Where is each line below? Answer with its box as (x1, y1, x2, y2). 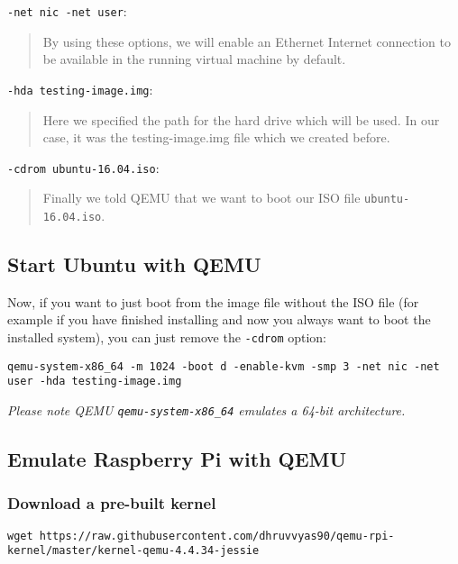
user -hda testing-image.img (7, 375, 182, 388)
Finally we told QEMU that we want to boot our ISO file (42, 188, 361, 207)
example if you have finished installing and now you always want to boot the (7, 310, 431, 329)
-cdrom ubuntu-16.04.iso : (7, 158, 160, 177)
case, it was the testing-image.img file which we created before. (42, 128, 390, 147)
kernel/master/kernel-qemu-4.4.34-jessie (7, 544, 260, 558)
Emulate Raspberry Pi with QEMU (7, 445, 347, 473)
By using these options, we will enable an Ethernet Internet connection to (42, 32, 451, 50)
